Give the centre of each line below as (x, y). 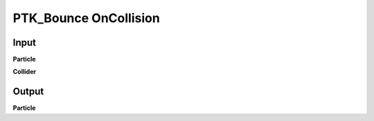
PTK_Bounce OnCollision (87, 18)
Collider (25, 72)
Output (28, 92)
